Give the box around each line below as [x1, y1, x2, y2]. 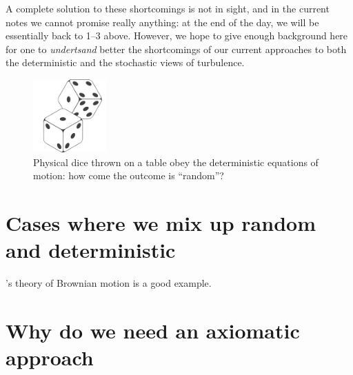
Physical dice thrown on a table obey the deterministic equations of [33, 154, 319, 169]
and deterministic [6, 236, 176, 264]
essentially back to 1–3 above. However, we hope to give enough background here [6, 28, 348, 43]
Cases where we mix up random [6, 208, 316, 236]
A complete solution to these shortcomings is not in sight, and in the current [6, 1, 330, 15]
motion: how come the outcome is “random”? [33, 168, 224, 183]
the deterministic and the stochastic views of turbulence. [6, 55, 245, 70]
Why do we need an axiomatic [6, 316, 300, 344]
